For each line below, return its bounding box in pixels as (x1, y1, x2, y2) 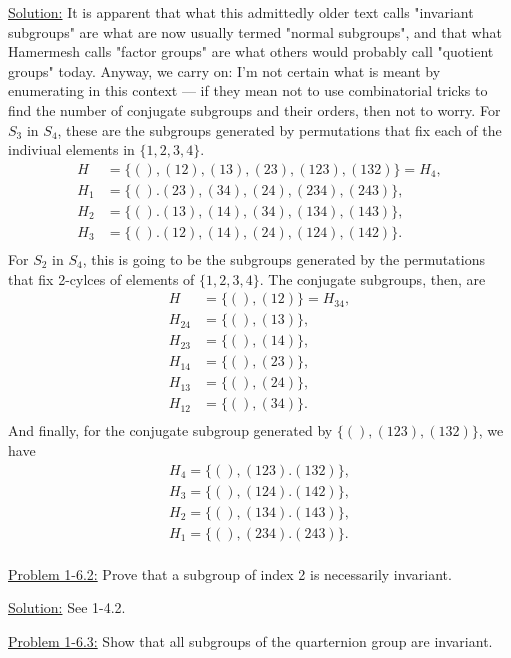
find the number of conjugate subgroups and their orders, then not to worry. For (8, 99, 501, 120)
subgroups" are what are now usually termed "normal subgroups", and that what (8, 21, 502, 42)
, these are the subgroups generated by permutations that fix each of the (57, 119, 502, 140)
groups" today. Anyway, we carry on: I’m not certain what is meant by (8, 60, 441, 81)
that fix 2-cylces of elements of (8, 268, 195, 289)
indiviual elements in (8, 139, 135, 160)
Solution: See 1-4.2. (8, 597, 126, 618)
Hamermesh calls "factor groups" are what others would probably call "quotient (8, 41, 494, 62)
